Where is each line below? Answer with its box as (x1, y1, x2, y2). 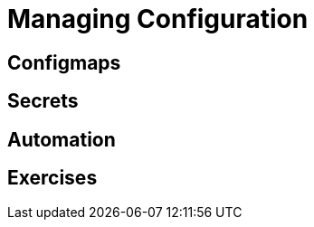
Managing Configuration (7, 4, 309, 34)
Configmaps (7, 51, 121, 74)
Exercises (7, 166, 98, 190)
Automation (7, 128, 116, 151)
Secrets (7, 90, 79, 113)
